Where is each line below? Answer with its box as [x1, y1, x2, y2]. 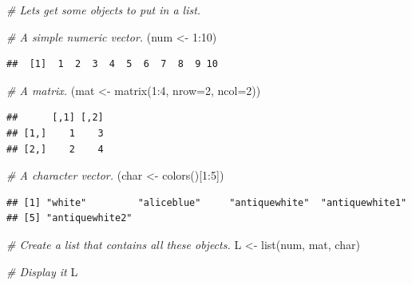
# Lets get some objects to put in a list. [6, 2, 201, 18]
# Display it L [6, 263, 78, 279]
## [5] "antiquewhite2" [6, 212, 133, 224]
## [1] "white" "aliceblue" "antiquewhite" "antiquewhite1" [6, 196, 407, 208]
